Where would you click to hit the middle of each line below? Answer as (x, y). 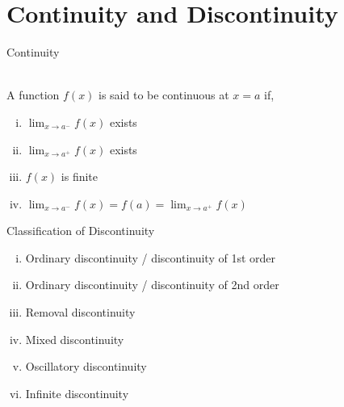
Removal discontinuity (80, 312)
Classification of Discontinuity (81, 231)
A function (33, 95)
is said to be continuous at (164, 95)
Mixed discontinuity (75, 339)
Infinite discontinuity (77, 393)
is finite (80, 176)
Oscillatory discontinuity (86, 366)
